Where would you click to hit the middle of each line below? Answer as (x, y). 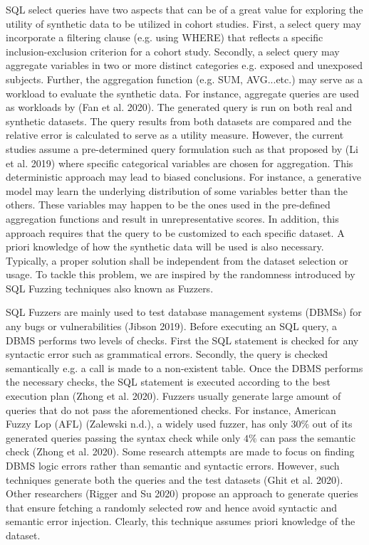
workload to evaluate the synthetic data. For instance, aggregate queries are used (183, 93)
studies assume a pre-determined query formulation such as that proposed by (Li (182, 148)
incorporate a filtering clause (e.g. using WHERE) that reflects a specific (165, 37)
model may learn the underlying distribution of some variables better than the (177, 190)
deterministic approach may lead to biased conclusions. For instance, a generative (183, 177)
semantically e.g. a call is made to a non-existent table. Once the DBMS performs (184, 367)
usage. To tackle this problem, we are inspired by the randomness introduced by (181, 274)
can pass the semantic (308, 437)
